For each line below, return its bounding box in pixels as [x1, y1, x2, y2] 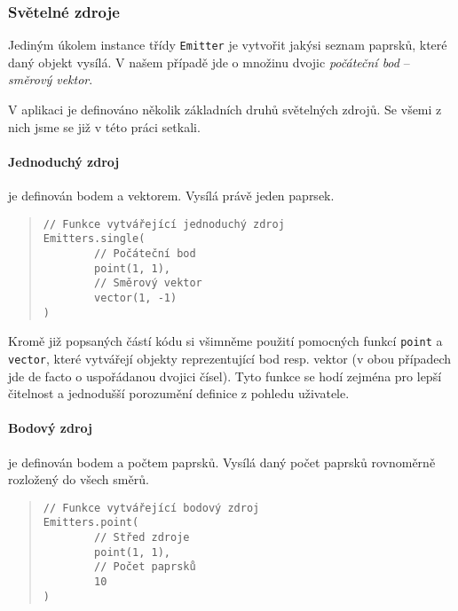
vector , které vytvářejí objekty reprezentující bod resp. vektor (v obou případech [8, 349, 452, 367]
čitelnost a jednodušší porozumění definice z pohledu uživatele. [8, 384, 350, 403]
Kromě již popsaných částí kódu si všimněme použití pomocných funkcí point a [8, 332, 443, 350]
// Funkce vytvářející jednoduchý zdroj [43, 217, 285, 231]
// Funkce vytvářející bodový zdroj [43, 501, 260, 514]
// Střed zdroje [94, 531, 190, 544]
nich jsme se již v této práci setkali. [8, 117, 201, 136]
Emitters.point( [43, 516, 139, 529]
